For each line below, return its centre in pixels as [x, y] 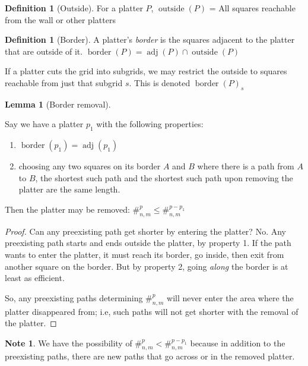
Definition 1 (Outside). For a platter [74, 8]
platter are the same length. [69, 189]
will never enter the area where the [230, 297]
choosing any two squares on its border [90, 166]
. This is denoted [160, 82]
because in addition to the [238, 343]
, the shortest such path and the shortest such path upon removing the [164, 177]
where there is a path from [246, 166]
